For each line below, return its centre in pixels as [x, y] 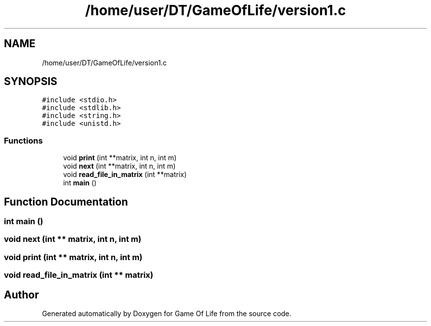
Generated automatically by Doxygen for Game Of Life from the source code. [167, 313]
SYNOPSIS [31, 82]
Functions [23, 140]
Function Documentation [66, 202]
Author [21, 295]
